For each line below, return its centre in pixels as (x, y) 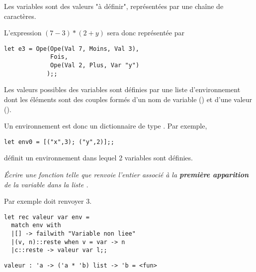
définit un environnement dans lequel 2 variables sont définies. (98, 158)
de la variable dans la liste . (46, 184)
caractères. (20, 16)
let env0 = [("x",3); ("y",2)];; (59, 142)
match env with (36, 225)
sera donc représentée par (146, 33)
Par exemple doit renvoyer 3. (48, 201)
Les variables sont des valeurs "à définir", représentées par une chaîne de (114, 6)
